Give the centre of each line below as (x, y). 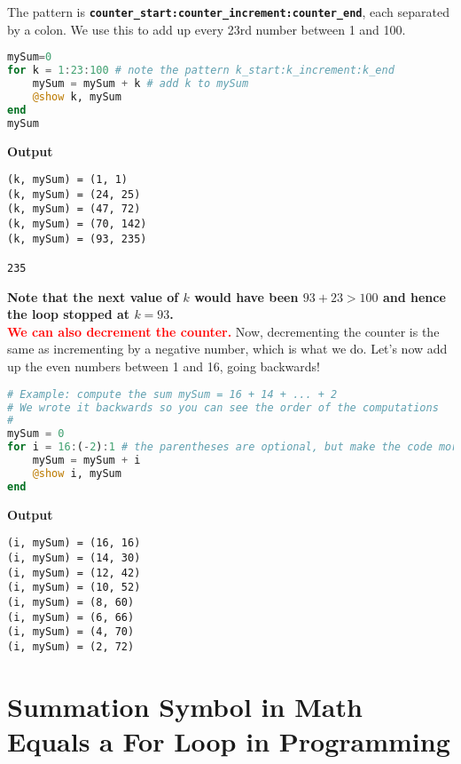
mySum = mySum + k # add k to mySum (141, 84)
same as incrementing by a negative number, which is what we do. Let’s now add (227, 349)
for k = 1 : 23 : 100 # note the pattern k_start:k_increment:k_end (201, 71)
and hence (414, 296)
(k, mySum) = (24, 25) (74, 194)
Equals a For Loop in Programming (229, 740)
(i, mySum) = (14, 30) (74, 557)
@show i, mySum (77, 473)
